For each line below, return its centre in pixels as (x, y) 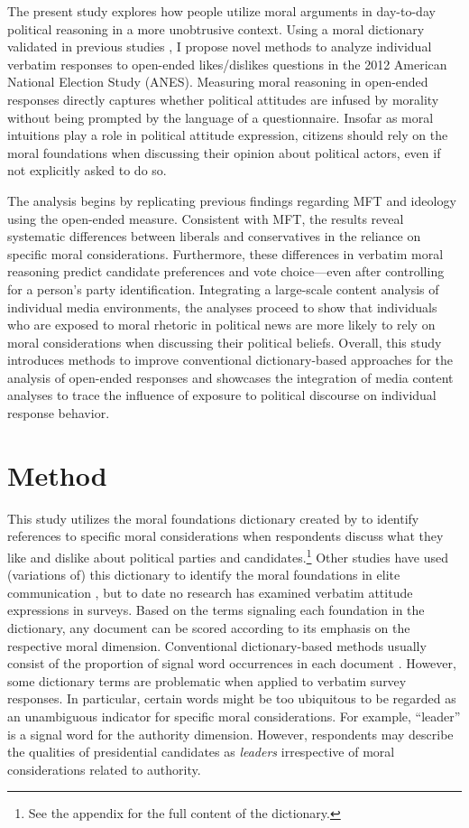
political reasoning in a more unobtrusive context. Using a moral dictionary (216, 28)
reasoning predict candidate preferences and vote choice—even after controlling (226, 271)
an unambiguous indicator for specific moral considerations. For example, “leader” (234, 716)
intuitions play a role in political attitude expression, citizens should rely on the (228, 135)
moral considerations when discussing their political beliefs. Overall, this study (225, 342)
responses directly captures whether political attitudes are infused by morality (223, 99)
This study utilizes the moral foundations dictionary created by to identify (213, 518)
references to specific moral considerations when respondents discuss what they (225, 536)
